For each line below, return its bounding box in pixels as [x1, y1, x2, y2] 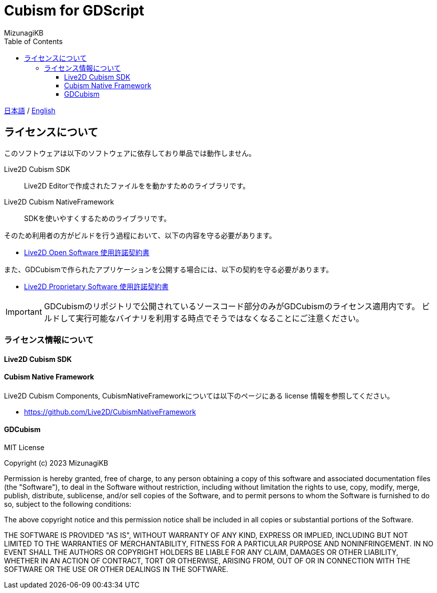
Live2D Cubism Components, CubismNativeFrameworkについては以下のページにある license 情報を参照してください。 [4, 391, 394, 400]
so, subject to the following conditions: [4, 500, 132, 509]
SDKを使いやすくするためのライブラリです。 [24, 214, 171, 223]
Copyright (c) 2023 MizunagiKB [4, 459, 109, 468]
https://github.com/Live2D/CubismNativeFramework [24, 407, 196, 416]
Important [6, 306, 42, 317]
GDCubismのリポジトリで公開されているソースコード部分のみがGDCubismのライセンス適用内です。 [44, 301, 420, 311]
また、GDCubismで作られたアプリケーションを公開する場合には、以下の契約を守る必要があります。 [4, 265, 333, 274]
